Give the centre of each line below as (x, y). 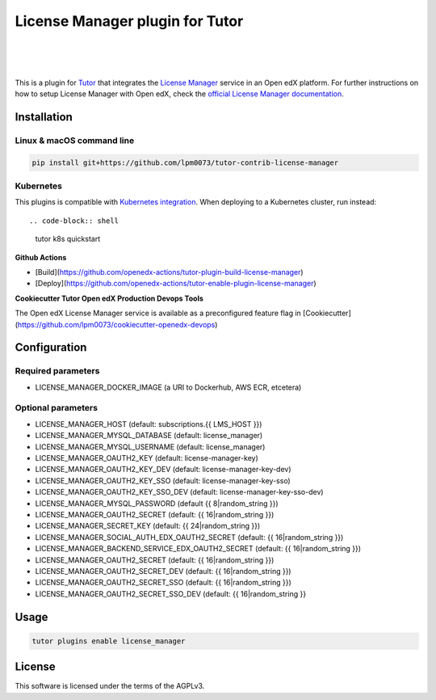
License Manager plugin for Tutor (129, 21)
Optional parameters (57, 408)
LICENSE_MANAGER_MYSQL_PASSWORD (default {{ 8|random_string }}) (157, 503)
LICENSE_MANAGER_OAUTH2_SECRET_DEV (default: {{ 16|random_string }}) (163, 571)
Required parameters (57, 371)
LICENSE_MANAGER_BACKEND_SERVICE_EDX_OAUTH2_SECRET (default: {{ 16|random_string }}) (198, 549)
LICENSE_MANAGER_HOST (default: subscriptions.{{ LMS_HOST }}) (149, 424)
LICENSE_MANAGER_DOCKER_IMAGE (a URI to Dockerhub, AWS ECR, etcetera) (168, 387)
